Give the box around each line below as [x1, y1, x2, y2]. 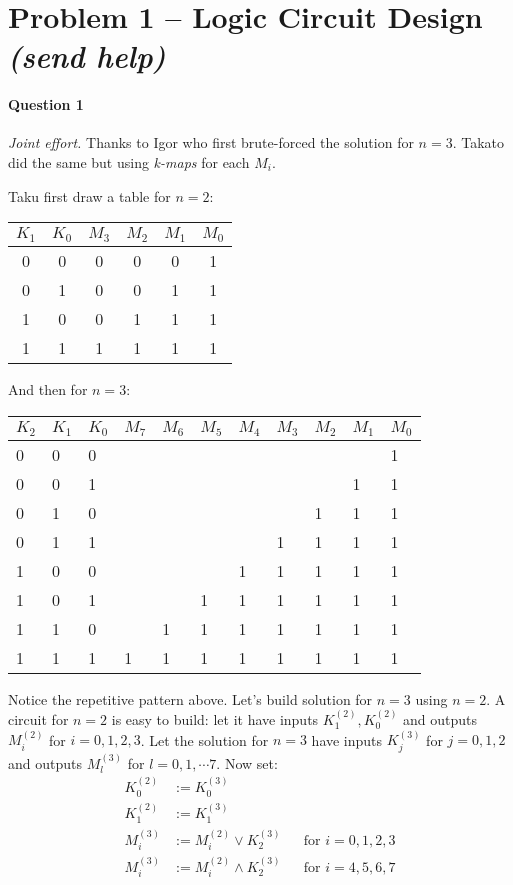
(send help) [8, 35, 166, 77]
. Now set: [216, 752, 278, 773]
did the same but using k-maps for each [8, 151, 250, 172]
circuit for [8, 709, 69, 730]
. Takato [452, 132, 504, 153]
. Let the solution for [140, 729, 269, 750]
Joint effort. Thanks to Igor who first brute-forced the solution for [8, 132, 414, 153]
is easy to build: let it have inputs [111, 709, 319, 730]
